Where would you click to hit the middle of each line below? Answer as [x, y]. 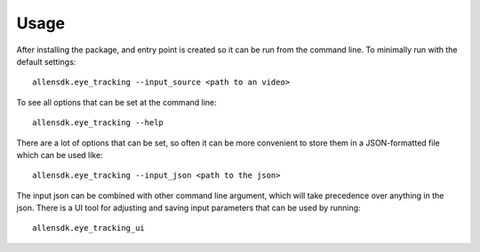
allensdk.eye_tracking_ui [89, 228]
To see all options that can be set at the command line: [116, 102]
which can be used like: [60, 154]
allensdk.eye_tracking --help [98, 123]
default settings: [46, 61]
